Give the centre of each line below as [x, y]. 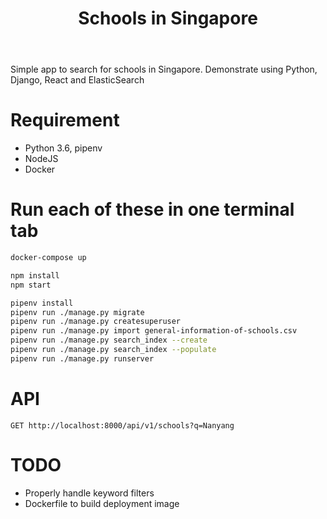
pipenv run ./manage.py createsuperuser [96, 322]
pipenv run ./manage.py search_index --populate [113, 350]
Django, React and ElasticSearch [77, 80]
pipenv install [42, 303]
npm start [31, 285]
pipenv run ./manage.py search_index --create [109, 340]
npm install [35, 275]
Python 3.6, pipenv [63, 148]
